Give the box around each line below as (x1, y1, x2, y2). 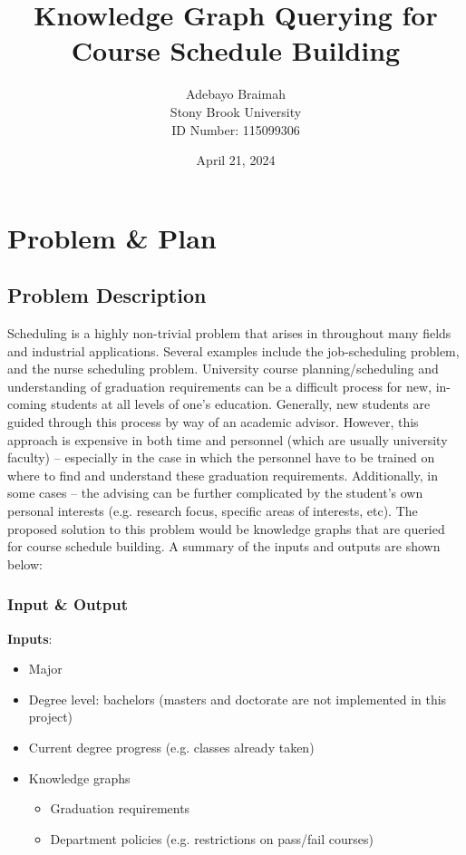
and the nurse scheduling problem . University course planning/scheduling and (7, 359, 439, 378)
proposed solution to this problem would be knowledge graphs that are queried (7, 519, 445, 538)
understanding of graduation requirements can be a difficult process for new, (7, 376, 432, 395)
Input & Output (7, 593, 129, 616)
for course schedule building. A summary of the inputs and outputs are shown (7, 537, 441, 556)
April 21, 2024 (196, 151, 276, 170)
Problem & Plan (7, 219, 217, 256)
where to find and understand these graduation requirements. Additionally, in (7, 465, 438, 484)
